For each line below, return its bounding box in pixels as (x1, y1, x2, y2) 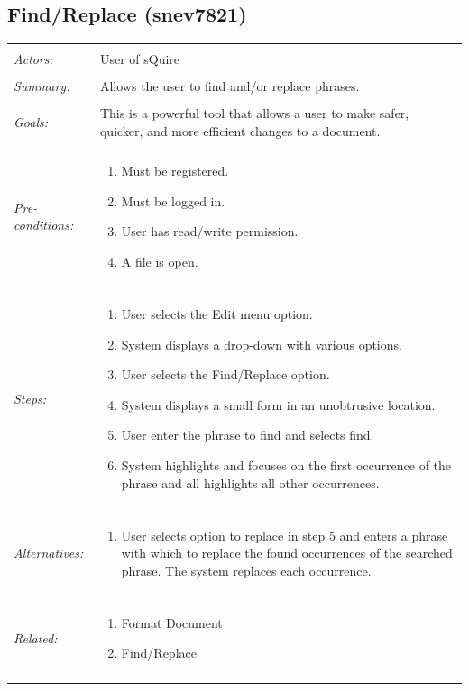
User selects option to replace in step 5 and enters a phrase (121, 525, 448, 544)
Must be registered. (121, 161, 229, 180)
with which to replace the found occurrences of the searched (121, 543, 453, 562)
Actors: (14, 50, 53, 68)
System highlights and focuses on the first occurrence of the (121, 455, 452, 474)
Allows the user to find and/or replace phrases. (99, 77, 360, 95)
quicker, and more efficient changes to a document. (99, 121, 381, 140)
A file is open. (121, 251, 198, 270)
